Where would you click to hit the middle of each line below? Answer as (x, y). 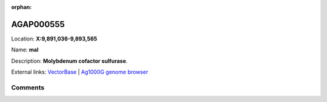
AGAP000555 (38, 24)
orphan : (21, 7)
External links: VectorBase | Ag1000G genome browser (80, 72)
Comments (28, 88)
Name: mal (25, 50)
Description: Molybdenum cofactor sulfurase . (69, 61)
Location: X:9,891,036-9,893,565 (54, 39)
